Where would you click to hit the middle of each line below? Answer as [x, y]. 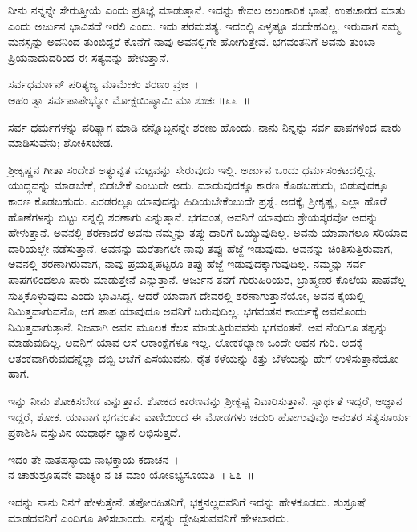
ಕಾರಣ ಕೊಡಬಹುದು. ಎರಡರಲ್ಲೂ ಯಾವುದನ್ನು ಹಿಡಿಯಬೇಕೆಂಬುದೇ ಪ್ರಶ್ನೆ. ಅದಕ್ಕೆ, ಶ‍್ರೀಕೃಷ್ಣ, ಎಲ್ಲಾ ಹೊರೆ [197, 200]
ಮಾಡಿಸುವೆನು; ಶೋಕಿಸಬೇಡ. [61, 142]
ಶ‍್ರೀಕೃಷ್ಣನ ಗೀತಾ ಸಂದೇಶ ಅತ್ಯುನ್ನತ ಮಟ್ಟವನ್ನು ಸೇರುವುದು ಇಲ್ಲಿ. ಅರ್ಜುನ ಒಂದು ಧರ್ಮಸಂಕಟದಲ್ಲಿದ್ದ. [192, 169]
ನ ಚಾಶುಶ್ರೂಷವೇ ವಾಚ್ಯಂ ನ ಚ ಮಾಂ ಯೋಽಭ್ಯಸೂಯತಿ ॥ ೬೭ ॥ [132, 475]
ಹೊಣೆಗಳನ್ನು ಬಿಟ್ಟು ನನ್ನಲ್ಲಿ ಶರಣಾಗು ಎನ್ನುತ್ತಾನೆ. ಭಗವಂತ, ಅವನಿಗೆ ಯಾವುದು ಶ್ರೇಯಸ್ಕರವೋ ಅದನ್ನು [193, 216]
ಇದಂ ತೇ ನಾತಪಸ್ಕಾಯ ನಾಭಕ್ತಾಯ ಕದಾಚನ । [93, 459]
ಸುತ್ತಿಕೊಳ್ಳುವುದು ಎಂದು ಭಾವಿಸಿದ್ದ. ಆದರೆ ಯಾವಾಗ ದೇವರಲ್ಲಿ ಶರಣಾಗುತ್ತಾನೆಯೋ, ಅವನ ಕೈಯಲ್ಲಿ [187, 295]
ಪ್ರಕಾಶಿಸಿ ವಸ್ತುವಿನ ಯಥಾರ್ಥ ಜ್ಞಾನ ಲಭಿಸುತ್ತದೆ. [95, 432]
